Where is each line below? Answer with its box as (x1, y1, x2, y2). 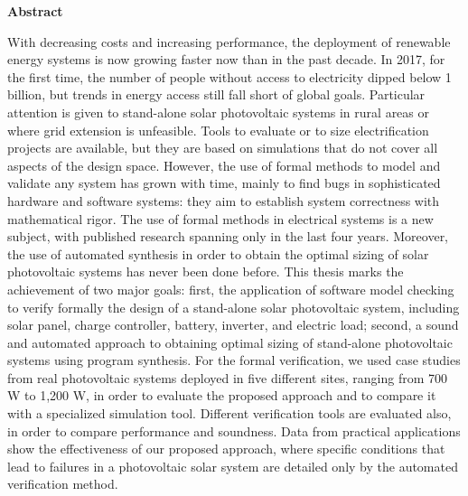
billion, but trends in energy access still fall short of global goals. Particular (7, 85, 426, 104)
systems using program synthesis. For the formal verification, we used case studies (7, 351, 461, 370)
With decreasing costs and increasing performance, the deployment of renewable (7, 32, 451, 51)
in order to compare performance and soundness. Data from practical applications (7, 421, 461, 440)
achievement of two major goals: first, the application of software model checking (7, 279, 454, 298)
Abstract (7, 2, 63, 20)
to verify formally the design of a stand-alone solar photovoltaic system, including (7, 297, 460, 316)
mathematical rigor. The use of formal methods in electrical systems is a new (7, 209, 434, 228)
